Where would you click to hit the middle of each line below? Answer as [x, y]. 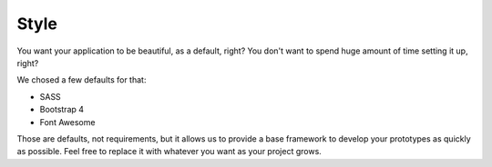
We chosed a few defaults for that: [82, 80]
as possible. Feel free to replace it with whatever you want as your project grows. [169, 152]
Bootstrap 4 [62, 110]
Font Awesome [67, 122]
